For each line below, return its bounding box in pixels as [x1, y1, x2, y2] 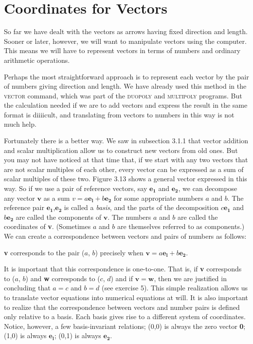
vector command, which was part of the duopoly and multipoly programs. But [4, 90, 242, 100]
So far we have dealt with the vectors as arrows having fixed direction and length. [4, 26, 248, 37]
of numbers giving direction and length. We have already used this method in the [4, 81, 247, 91]
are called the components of [16, 211, 101, 222]
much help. [4, 119, 36, 129]
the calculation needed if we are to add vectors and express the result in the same [4, 100, 248, 110]
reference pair [4, 202, 44, 212]
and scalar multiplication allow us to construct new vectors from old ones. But [4, 145, 238, 155]
